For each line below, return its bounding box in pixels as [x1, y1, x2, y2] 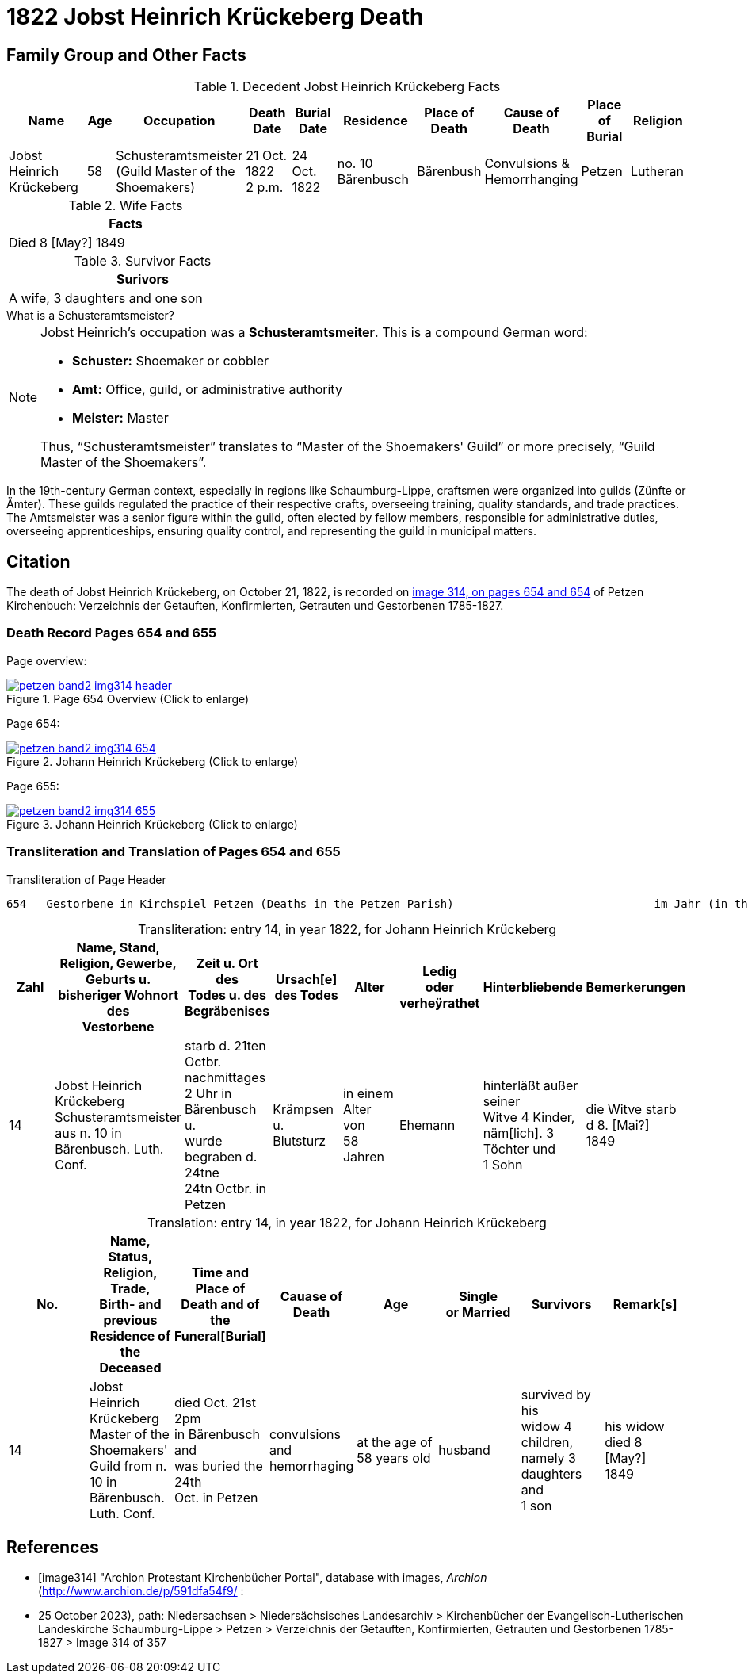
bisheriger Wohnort [58, 986, 179, 1003]
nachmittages [185, 1069, 266, 1085]
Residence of [90, 1327, 171, 1344]
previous [103, 1311, 158, 1328]
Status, [108, 1248, 153, 1265]
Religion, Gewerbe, [59, 955, 177, 971]
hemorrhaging [269, 1457, 354, 1474]
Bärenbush [417, 163, 482, 180]
